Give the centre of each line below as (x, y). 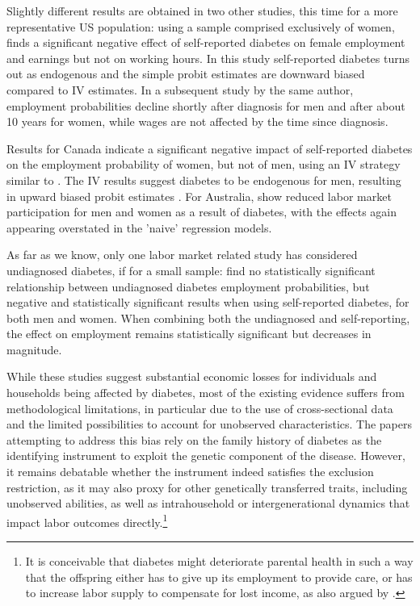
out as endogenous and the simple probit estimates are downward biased (186, 74)
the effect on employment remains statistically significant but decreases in (189, 334)
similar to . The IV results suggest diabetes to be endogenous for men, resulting (204, 180)
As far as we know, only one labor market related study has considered (182, 255)
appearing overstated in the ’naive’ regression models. (139, 227)
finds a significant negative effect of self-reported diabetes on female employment (206, 42)
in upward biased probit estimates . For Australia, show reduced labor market (199, 196)
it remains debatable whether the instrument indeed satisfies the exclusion (190, 472)
